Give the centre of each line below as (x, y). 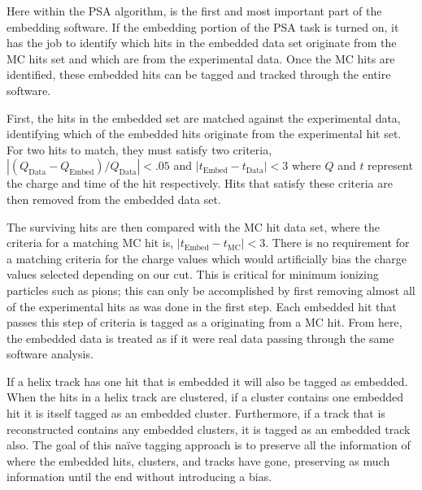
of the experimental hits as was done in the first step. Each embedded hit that (202, 306)
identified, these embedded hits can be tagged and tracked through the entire (199, 74)
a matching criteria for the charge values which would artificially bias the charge (207, 258)
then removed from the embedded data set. (114, 199)
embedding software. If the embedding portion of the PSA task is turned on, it (203, 26)
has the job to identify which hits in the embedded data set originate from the (202, 43)
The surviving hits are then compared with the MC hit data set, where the (193, 226)
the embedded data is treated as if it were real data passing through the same (200, 338)
